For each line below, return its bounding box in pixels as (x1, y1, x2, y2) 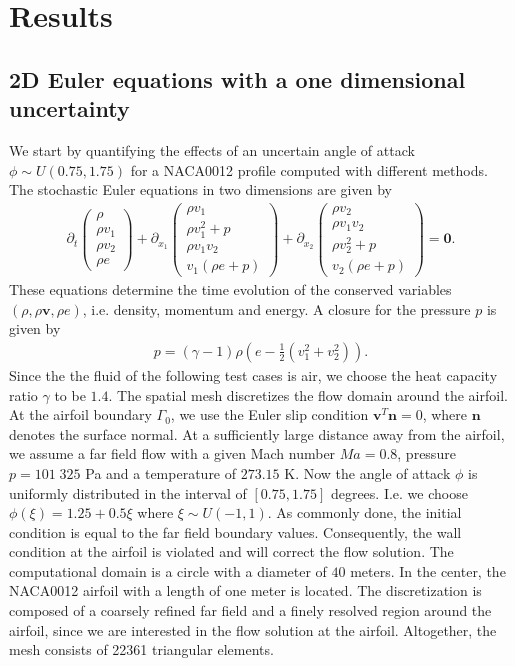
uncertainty (9, 93, 130, 124)
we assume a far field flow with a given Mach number (9, 443, 336, 464)
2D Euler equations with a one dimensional (9, 63, 466, 94)
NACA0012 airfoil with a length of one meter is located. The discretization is (9, 580, 482, 601)
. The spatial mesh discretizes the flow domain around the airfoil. (108, 384, 508, 405)
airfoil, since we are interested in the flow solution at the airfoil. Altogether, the (9, 619, 497, 640)
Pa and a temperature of (85, 462, 237, 483)
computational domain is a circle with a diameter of (9, 560, 327, 581)
